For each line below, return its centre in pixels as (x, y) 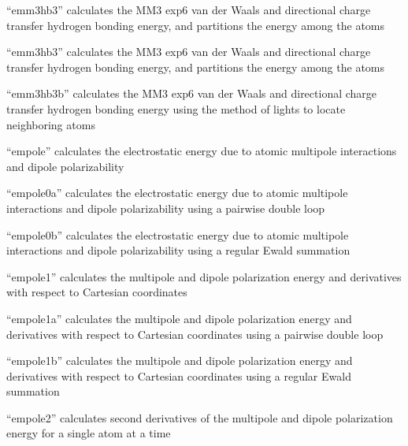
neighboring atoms (51, 124)
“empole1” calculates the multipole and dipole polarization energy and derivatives (204, 276)
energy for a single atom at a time (89, 433)
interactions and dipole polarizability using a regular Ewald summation (178, 250)
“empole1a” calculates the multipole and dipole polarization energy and (179, 318)
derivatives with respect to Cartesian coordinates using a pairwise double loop (195, 334)
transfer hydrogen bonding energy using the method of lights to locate (176, 108)
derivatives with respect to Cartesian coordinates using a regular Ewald (179, 375)
